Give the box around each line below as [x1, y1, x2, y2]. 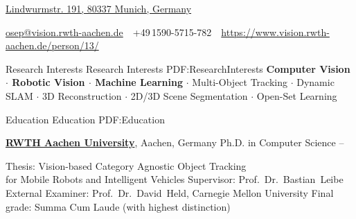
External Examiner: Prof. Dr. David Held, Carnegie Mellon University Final [6, 185, 334, 200]
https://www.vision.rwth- [221, 24, 330, 39]
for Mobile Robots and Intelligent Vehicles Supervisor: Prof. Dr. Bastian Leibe [6, 172, 344, 186]
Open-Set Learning [256, 88, 337, 103]
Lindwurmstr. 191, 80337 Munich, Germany [6, 1, 192, 15]
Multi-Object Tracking [192, 75, 288, 89]
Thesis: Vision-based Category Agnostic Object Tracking [6, 158, 247, 173]
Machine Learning [95, 75, 184, 89]
